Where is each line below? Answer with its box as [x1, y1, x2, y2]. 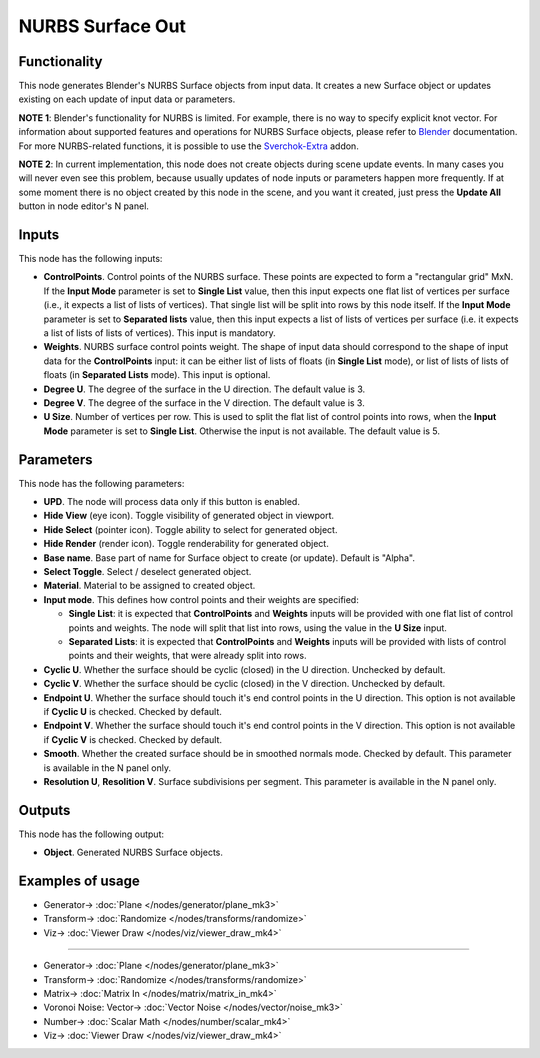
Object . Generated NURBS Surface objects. [43, 846, 224, 859]
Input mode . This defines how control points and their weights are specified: [43, 593, 359, 605]
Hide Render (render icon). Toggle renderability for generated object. [43, 538, 329, 550]
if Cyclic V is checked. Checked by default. [43, 733, 222, 745]
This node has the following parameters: [18, 477, 185, 489]
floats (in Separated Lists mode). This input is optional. [43, 369, 271, 381]
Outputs [18, 801, 71, 819]
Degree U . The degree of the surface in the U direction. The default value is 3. [43, 383, 366, 395]
